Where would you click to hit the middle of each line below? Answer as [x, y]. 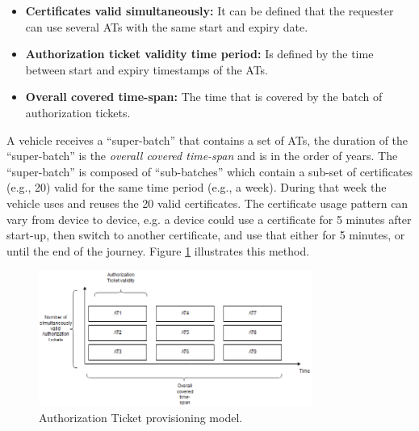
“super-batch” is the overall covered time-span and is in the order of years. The [202, 156]
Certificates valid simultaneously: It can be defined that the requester [209, 11]
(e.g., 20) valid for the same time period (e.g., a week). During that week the [197, 187]
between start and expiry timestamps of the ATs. [147, 69]
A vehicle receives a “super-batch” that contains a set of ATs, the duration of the [207, 139]
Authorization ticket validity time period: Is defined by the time [199, 54]
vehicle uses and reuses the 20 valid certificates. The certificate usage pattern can [207, 203]
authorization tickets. [78, 112]
